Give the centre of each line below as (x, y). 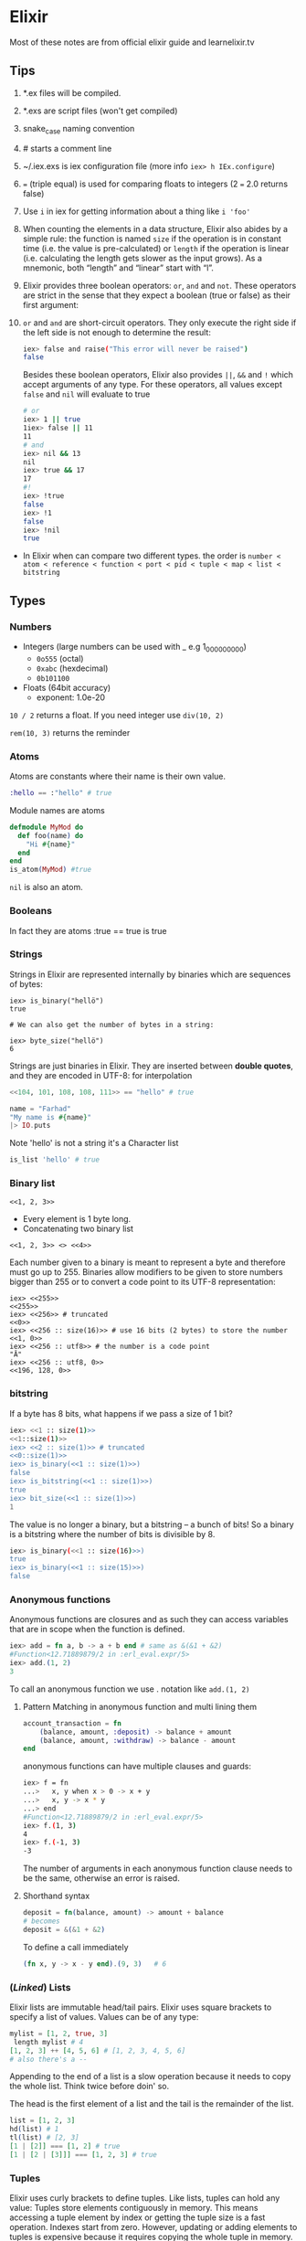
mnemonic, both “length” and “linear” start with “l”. (118, 268)
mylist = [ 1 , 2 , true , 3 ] (58, 2034)
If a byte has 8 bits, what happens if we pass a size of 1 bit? (121, 1413)
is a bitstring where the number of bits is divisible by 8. (112, 1534)
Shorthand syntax (56, 1896)
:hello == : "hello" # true (61, 793)
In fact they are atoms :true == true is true (88, 930)
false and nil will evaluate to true (86, 394)
